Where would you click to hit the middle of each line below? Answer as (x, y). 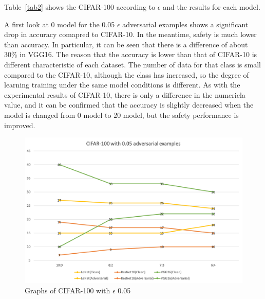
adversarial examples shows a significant (185, 24)
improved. (20, 125)
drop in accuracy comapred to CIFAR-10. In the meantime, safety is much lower (130, 34)
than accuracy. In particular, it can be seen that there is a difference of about (126, 44)
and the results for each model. (212, 7)
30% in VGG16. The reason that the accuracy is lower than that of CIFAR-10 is (131, 54)
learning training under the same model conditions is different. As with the (122, 85)
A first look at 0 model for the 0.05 (60, 24)
